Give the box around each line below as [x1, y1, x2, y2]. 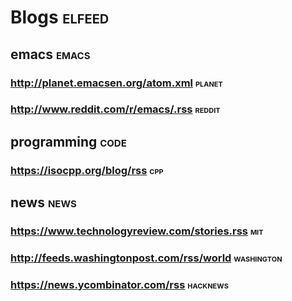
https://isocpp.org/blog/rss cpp [10, 163, 164, 177]
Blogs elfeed [10, 6, 110, 29]
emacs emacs [10, 46, 91, 63]
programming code [10, 133, 127, 150]
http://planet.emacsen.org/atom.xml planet [10, 76, 223, 90]
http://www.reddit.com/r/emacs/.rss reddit [10, 102, 221, 116]
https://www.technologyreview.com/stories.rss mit [10, 224, 264, 238]
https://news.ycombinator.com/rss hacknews [10, 277, 229, 291]
